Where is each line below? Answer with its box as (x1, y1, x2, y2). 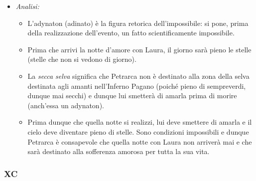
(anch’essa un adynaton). (27, 100, 104, 110)
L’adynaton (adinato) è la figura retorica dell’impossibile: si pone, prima (27, 17, 249, 28)
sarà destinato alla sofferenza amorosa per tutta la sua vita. (27, 146, 210, 157)
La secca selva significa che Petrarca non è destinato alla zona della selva (27, 70, 250, 81)
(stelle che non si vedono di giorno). (27, 54, 136, 64)
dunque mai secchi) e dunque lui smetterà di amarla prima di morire (27, 90, 237, 101)
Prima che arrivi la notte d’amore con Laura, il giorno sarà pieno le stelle (27, 44, 252, 54)
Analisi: (15, 1, 39, 11)
